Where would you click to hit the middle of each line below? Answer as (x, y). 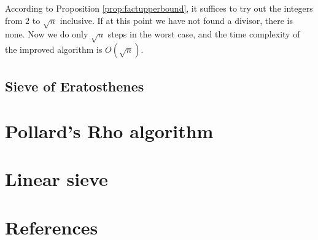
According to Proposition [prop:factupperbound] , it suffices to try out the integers (159, 8)
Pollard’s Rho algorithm (109, 131)
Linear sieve (56, 179)
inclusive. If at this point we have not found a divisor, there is (176, 20)
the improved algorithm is (54, 49)
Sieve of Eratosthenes (75, 86)
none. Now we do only (47, 34)
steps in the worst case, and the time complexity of (204, 34)
